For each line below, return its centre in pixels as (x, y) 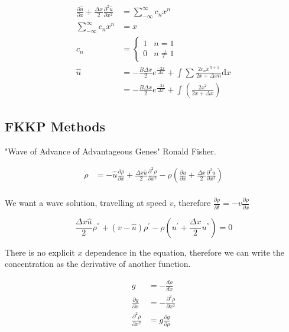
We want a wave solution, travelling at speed (86, 203)
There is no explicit (40, 252)
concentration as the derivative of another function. (98, 264)
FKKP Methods (55, 126)
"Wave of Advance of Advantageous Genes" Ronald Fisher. (111, 151)
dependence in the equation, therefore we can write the (185, 252)
